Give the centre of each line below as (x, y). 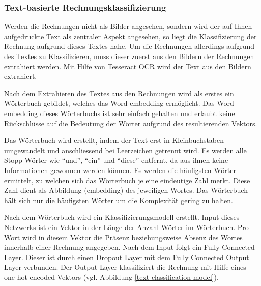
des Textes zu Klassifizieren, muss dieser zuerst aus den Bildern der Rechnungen (129, 56)
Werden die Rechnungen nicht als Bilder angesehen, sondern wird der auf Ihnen (128, 26)
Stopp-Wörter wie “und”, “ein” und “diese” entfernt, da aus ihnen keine (116, 160)
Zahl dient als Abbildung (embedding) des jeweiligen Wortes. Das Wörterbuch (126, 190)
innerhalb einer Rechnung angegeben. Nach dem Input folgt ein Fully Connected (129, 247)
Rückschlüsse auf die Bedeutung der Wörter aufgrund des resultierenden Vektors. (131, 123)
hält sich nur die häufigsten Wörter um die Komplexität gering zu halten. (119, 200)
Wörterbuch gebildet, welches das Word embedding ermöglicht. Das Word (119, 103)
